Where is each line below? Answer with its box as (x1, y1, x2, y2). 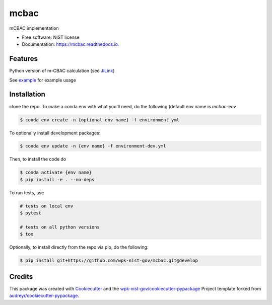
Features (9, 54, 38, 63)
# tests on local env (20, 203, 74, 209)
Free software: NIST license (22, 34, 80, 40)
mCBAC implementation (9, 25, 59, 31)
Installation (9, 90, 45, 99)
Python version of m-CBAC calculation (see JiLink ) (9, 68, 115, 74)
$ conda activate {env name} (20, 170, 92, 176)
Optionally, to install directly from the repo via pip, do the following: (9, 244, 149, 250)
